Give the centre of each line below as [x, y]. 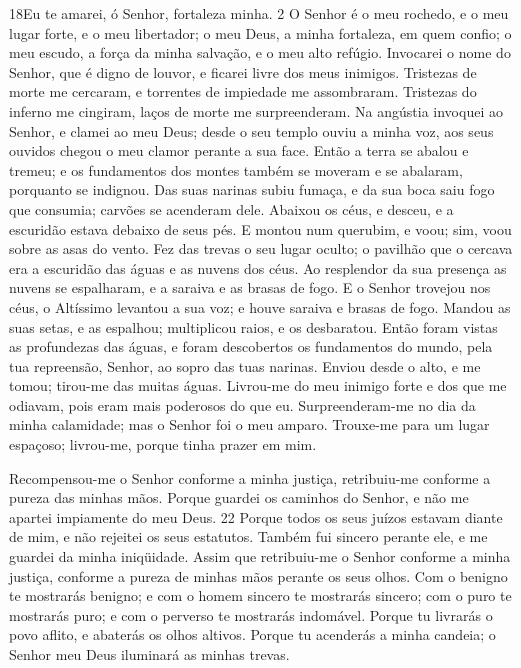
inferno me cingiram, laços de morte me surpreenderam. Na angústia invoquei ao [256, 110]
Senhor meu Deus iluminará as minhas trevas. [149, 654]
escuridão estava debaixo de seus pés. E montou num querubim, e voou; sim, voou [260, 228]
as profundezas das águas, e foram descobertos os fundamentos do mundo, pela [251, 346]
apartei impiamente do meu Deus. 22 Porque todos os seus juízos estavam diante [256, 516]
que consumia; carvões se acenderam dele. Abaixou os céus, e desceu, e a [231, 208]
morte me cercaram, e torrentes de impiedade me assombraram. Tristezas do [243, 91]
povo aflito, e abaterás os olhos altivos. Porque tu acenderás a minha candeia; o [252, 634]
